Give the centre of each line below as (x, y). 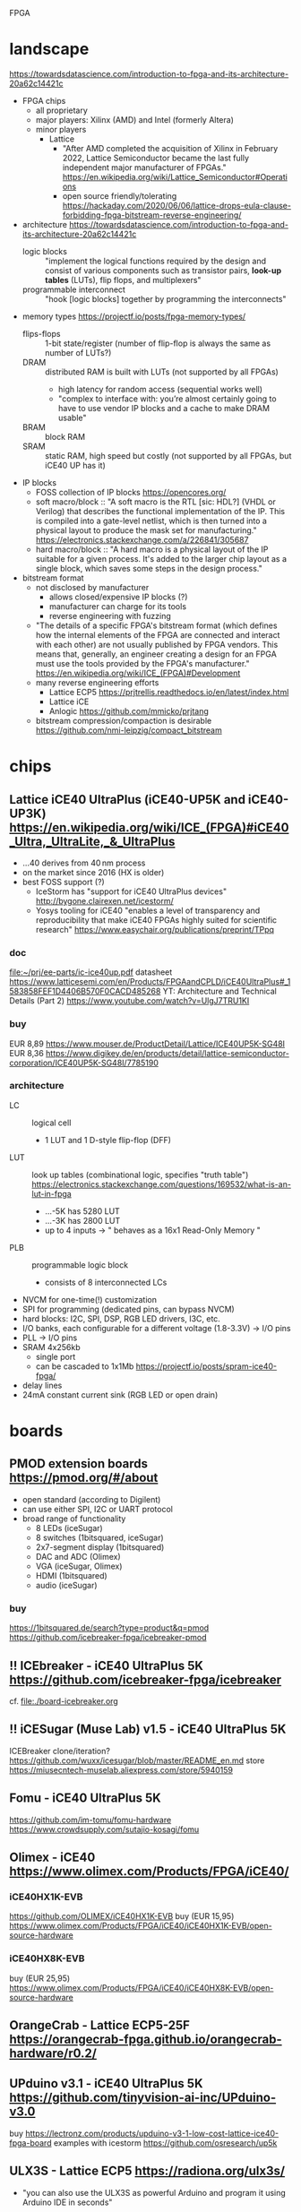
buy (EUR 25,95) (40, 1978)
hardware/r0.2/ (53, 2053)
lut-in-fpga (52, 1193)
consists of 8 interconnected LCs (106, 1282)
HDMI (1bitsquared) (71, 1575)
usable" (72, 417)
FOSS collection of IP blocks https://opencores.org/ (131, 492)
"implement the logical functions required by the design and (155, 261)
